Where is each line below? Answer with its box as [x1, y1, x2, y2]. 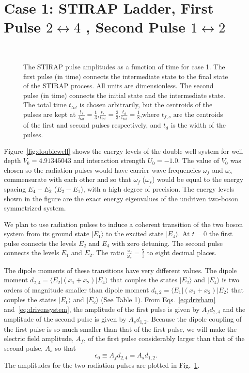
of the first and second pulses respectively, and [23, 120, 161, 130]
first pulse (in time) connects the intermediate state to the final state [23, 71, 228, 81]
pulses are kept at [23, 109, 76, 119]
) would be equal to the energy [152, 174, 244, 184]
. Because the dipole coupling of [147, 314, 242, 324]
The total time [23, 99, 67, 110]
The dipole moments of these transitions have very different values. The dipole [4, 265, 237, 275]
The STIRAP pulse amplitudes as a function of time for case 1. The [23, 61, 225, 71]
